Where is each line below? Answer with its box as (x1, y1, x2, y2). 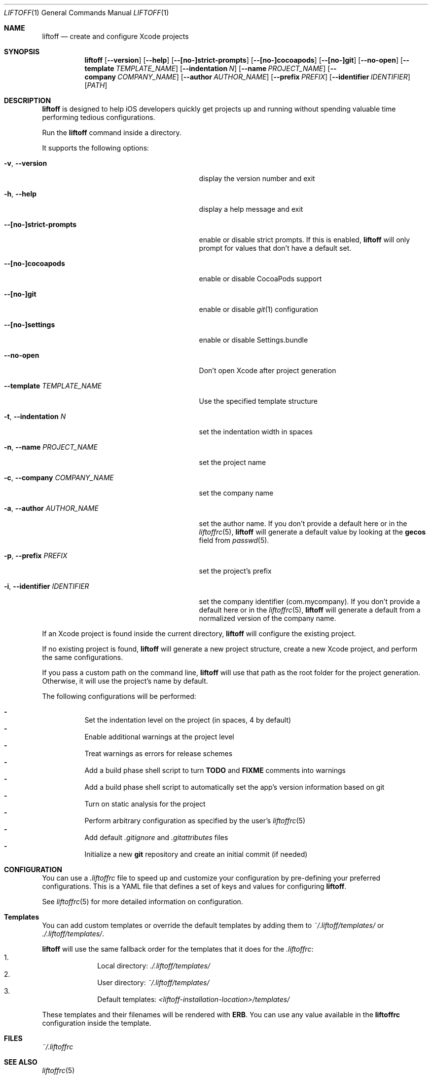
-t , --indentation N (4, 412, 66, 421)
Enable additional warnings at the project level (84, 732, 234, 741)
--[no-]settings (4, 320, 55, 329)
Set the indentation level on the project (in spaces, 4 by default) (84, 716, 291, 724)
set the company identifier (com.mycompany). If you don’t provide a (199, 597, 420, 606)
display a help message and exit (199, 205, 303, 213)
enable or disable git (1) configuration (199, 305, 319, 313)
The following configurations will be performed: (42, 692, 196, 700)
